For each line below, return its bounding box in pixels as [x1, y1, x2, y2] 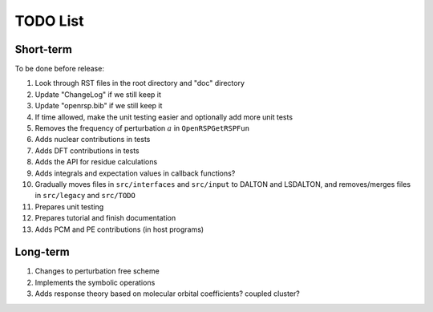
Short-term [14, 43, 72, 56]
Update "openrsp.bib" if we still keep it [34, 101, 163, 111]
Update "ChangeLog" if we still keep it [34, 89, 162, 99]
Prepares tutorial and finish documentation [34, 213, 176, 223]
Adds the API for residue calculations [34, 157, 158, 167]
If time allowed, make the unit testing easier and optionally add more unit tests [34, 112, 293, 122]
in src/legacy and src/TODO [34, 191, 136, 201]
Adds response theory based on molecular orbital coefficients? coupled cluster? [34, 289, 300, 298]
